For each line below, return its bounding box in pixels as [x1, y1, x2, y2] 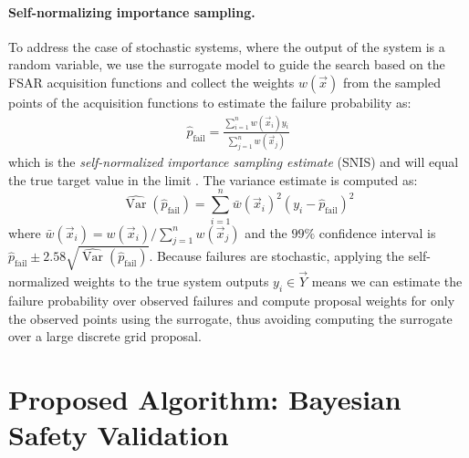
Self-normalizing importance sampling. [8, 2, 255, 21]
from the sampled [342, 72, 441, 91]
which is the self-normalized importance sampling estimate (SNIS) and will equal [8, 152, 459, 172]
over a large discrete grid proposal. [8, 327, 202, 346]
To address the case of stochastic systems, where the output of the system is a [8, 36, 445, 56]
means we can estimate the [311, 272, 463, 291]
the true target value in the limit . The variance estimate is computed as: [8, 170, 418, 189]
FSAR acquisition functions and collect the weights [8, 72, 295, 91]
